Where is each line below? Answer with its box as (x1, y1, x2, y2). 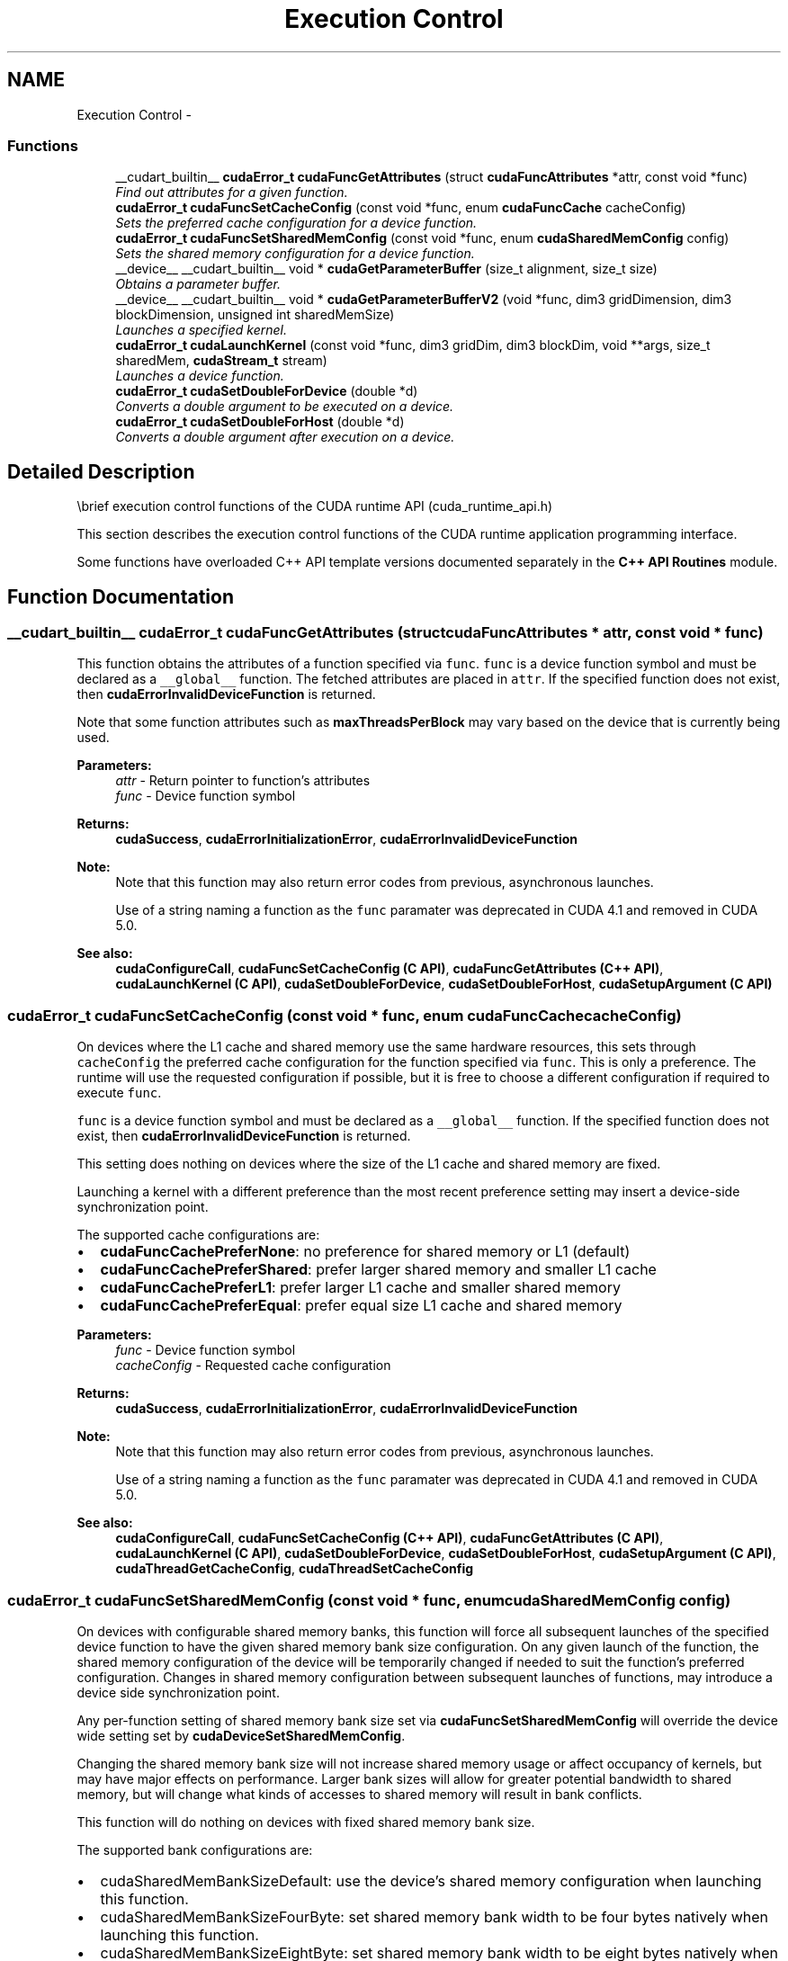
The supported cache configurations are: (76, 1227, 320, 1243)
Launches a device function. (115, 368, 284, 384)
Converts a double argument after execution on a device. (115, 429, 455, 445)
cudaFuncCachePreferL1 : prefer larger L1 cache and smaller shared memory (100, 1278, 621, 1297)
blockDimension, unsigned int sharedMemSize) (115, 307, 395, 323)
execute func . (76, 1085, 162, 1101)
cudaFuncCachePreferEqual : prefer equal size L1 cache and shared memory (100, 1296, 622, 1315)
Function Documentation (7, 585, 234, 608)
